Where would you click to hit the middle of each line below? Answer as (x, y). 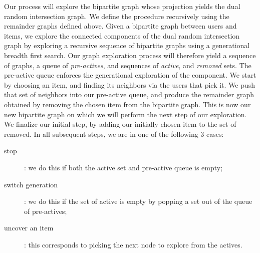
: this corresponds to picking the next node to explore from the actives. (133, 244)
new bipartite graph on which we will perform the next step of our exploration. (125, 114)
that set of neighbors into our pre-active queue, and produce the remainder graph (129, 94)
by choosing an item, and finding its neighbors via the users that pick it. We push (130, 84)
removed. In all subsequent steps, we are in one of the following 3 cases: (114, 134)
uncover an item (29, 228)
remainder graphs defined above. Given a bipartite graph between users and (120, 26)
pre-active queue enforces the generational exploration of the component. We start (130, 75)
